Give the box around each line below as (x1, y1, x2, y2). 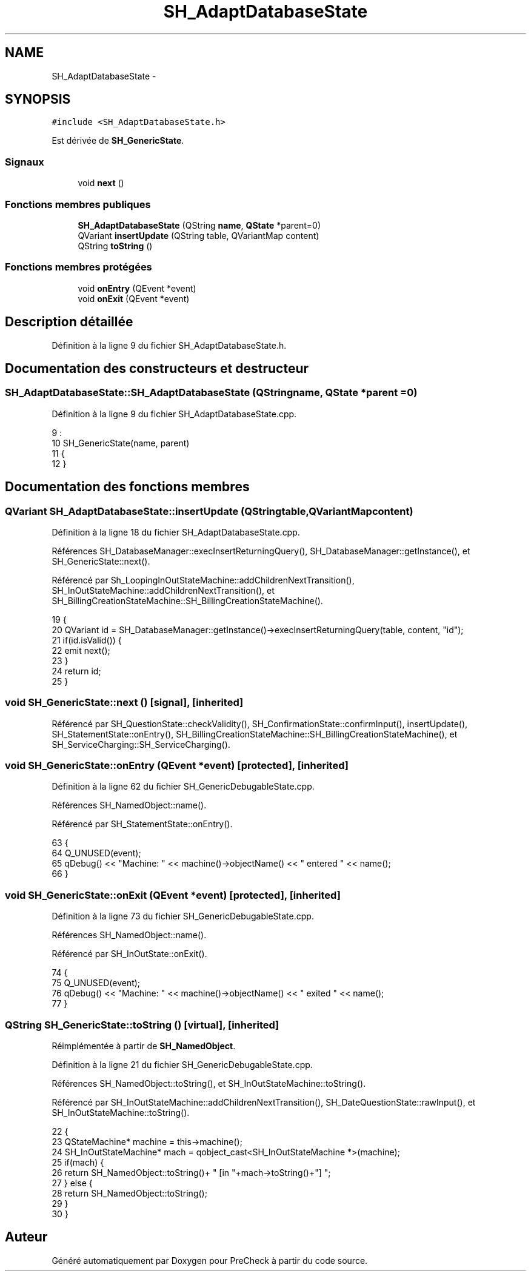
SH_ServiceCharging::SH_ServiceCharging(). (52, 739, 230, 750)
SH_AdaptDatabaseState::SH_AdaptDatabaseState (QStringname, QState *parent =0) (5, 386, 418, 399)
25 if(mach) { (52, 1157, 104, 1167)
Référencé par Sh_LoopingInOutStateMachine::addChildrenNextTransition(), (52, 574, 355, 585)
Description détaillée (5, 314, 133, 330)
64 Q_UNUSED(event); (52, 848, 141, 859)
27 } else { (52, 1177, 93, 1188)
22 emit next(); (52, 645, 110, 656)
